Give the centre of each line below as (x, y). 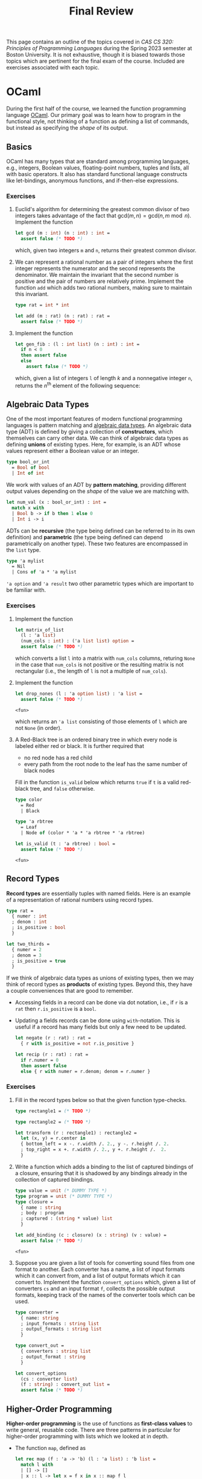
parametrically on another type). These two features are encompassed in (97, 543)
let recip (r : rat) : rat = (52, 1055)
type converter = (37, 1312)
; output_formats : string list (61, 1329)
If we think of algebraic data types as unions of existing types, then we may (100, 978)
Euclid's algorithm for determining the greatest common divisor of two (102, 209)
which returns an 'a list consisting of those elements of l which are (101, 721)
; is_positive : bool (39, 928)
